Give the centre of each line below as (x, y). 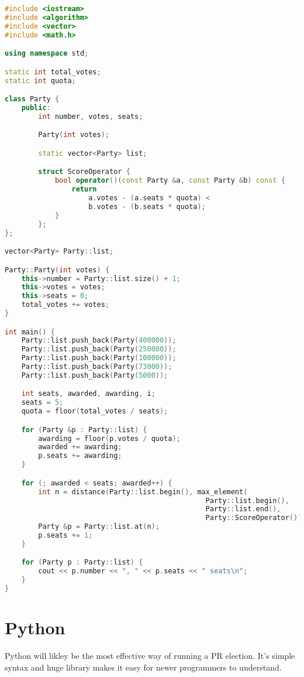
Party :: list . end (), (243, 509)
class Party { (32, 99)
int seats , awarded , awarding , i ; (88, 394)
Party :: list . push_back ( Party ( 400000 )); (99, 341)
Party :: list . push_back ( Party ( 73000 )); (97, 367)
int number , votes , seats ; (91, 116)
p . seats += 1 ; (65, 535)
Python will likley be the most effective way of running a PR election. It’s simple (150, 656)
